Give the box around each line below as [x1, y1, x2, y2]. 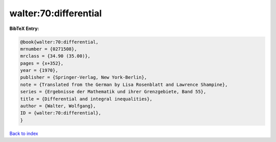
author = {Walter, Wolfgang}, [20, 103, 96, 109]
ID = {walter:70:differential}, [20, 110, 102, 116]
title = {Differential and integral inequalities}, [20, 96, 153, 102]
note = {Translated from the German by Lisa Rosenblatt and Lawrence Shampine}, [20, 81, 228, 88]
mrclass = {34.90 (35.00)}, [20, 53, 90, 59]
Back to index [9, 130, 38, 136]
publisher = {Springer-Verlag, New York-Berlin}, [20, 74, 147, 80]
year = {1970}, [20, 68, 58, 73]
